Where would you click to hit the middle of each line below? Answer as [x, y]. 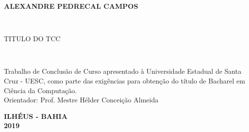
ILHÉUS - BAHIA [36, 116]
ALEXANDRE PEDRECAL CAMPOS [71, 6]
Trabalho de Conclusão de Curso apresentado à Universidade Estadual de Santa [123, 71]
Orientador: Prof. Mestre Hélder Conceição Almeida [81, 100]
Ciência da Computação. [41, 90]
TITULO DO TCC [32, 39]
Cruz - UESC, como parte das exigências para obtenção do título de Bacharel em [124, 80]
